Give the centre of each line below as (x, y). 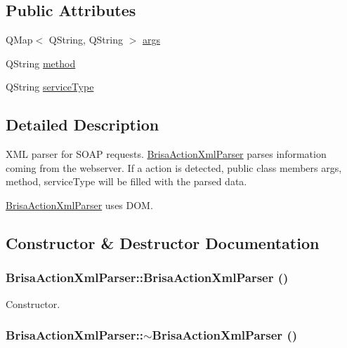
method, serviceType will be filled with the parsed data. (126, 181)
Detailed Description (83, 125)
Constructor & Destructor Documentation (163, 242)
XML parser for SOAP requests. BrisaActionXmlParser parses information (166, 154)
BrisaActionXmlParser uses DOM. (79, 205)
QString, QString (86, 40)
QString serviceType (50, 87)
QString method (41, 63)
